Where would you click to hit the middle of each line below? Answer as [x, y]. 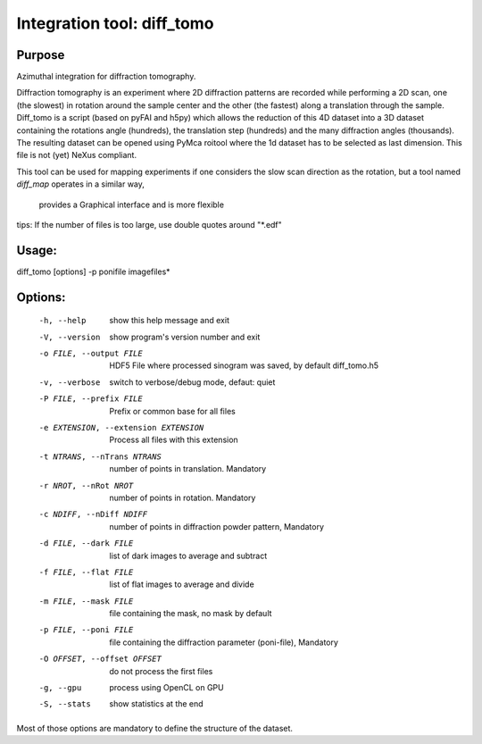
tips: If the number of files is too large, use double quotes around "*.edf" [150, 224]
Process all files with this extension [174, 440]
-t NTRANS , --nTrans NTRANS [100, 456]
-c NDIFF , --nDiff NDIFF [93, 514]
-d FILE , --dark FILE [86, 543]
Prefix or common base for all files [172, 411]
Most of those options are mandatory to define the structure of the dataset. [155, 728]
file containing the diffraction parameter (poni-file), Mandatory [224, 642]
